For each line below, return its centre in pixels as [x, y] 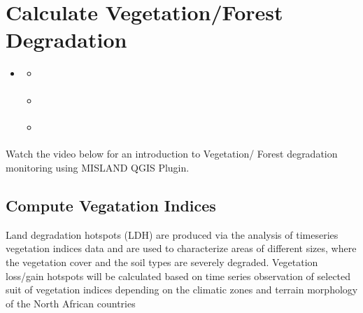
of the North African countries [71, 303]
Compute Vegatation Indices [111, 205]
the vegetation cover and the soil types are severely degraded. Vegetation [162, 262]
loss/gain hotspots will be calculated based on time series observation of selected [178, 276]
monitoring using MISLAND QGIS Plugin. [98, 167]
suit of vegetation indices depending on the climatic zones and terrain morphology [182, 290]
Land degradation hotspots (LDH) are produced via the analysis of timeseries [172, 234]
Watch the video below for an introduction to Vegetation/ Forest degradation [172, 154]
